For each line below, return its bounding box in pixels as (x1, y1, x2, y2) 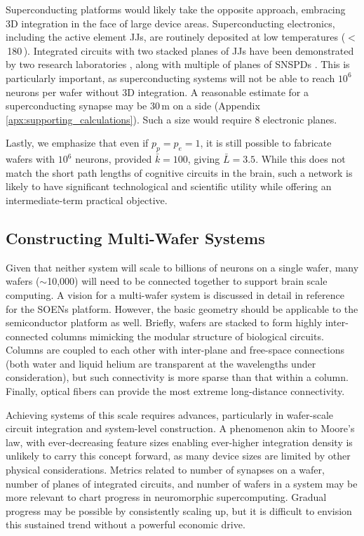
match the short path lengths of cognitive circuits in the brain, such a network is (6, 165, 353, 180)
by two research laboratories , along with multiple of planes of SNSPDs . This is (6, 57, 350, 72)
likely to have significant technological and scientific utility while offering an (6, 179, 332, 194)
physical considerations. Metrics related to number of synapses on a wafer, (6, 462, 325, 477)
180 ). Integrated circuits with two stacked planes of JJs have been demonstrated (7, 43, 354, 58)
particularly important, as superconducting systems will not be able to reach (6, 70, 335, 85)
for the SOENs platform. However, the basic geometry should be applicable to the (6, 301, 358, 316)
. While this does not (255, 152, 346, 166)
